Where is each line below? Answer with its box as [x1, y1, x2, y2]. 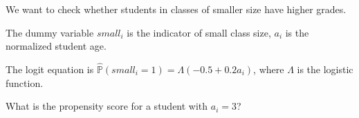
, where [253, 62, 284, 76]
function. [6, 75, 44, 90]
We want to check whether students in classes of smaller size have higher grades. [6, 2, 347, 16]
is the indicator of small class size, [127, 25, 271, 39]
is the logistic [297, 62, 353, 76]
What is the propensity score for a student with [6, 99, 208, 113]
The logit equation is [6, 62, 94, 76]
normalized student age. [6, 39, 107, 53]
